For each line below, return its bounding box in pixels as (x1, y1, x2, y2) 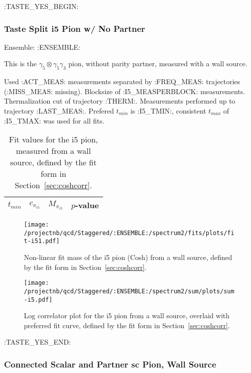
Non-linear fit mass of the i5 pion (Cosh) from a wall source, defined (24, 252, 233, 262)
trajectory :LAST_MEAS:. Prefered (4, 105, 114, 116)
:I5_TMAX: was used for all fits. (4, 115, 105, 125)
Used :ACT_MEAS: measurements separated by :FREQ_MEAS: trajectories (4, 76, 241, 87)
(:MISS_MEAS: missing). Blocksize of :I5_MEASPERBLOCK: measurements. (4, 86, 246, 96)
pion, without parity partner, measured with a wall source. (68, 58, 248, 69)
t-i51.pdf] (24, 238, 60, 245)
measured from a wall (16, 145, 91, 157)
